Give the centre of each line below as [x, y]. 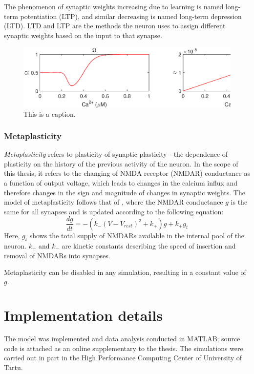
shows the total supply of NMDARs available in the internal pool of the [137, 235]
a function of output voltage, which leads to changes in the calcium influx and [121, 183]
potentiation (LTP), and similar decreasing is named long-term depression [131, 16]
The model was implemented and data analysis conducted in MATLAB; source [122, 339]
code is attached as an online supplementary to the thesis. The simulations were [124, 348]
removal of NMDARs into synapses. [57, 256]
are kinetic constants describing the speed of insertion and [149, 245]
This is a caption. [50, 114]
